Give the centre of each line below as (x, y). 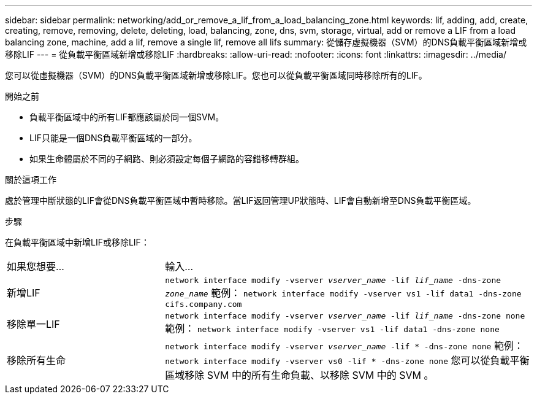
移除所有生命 (36, 360)
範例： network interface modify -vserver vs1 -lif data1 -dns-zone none (332, 328)
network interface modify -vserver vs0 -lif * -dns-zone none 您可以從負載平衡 (347, 360)
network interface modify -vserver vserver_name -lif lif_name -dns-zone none (345, 316)
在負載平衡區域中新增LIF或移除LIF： (77, 242)
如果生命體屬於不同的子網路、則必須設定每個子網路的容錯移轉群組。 (167, 159)
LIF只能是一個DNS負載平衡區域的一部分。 (113, 138)
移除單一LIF (33, 324)
